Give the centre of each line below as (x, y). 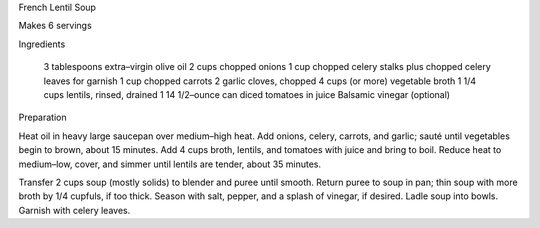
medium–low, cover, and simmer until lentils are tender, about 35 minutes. (170, 164)
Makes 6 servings (55, 26)
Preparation (42, 117)
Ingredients (42, 44)
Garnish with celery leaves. (74, 210)
